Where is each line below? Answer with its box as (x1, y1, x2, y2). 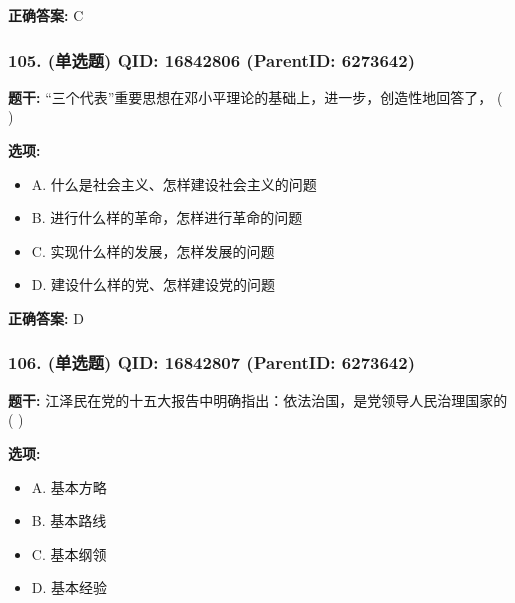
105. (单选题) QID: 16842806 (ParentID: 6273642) (8, 47, 415, 72)
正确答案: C (8, 5, 84, 25)
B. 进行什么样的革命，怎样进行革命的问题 (31, 207, 303, 228)
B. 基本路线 (31, 510, 107, 531)
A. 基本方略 (31, 476, 107, 497)
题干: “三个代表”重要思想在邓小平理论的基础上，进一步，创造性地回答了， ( (8, 86, 503, 107)
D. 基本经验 (31, 577, 108, 598)
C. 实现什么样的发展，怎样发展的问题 (31, 240, 275, 261)
